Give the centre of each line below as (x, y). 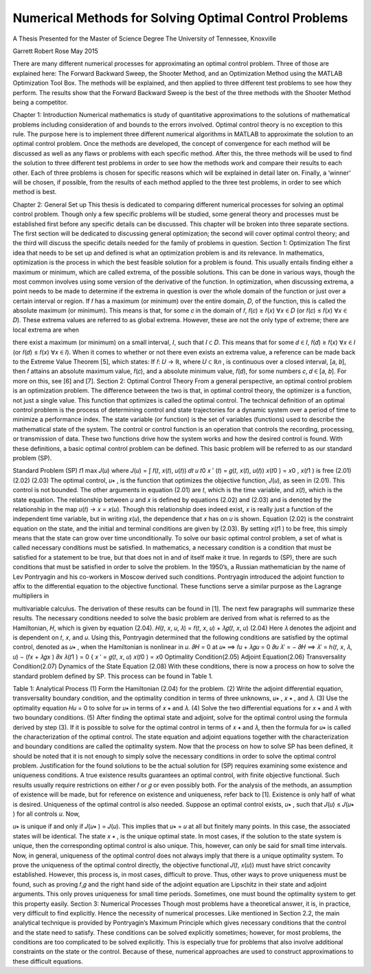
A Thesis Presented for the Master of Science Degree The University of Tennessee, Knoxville (144, 39)
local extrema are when (46, 330)
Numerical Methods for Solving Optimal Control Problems (180, 18)
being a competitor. (40, 102)
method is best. (35, 192)
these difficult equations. (48, 961)
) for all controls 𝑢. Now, (46, 814)
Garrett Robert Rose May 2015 (56, 51)
